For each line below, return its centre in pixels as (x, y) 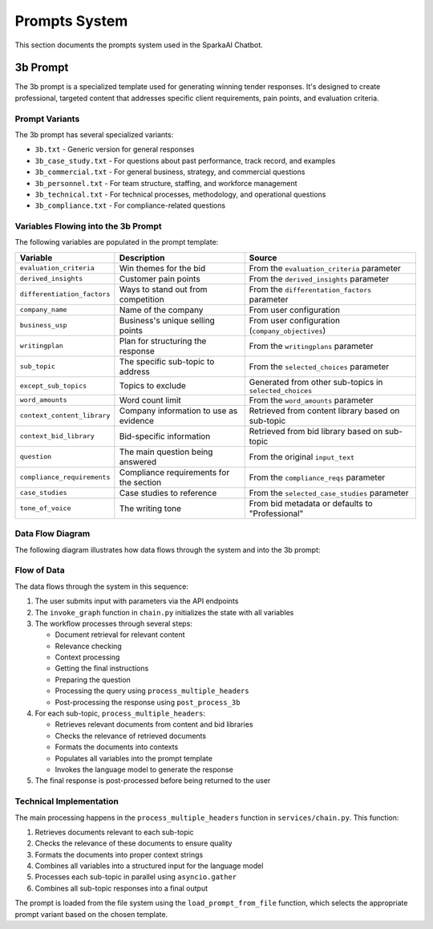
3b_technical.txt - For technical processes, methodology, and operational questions (180, 194)
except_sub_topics (53, 385)
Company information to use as (178, 411)
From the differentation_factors (310, 289)
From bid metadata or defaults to (311, 503)
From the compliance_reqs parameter (317, 477)
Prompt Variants (47, 119)
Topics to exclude (152, 386)
